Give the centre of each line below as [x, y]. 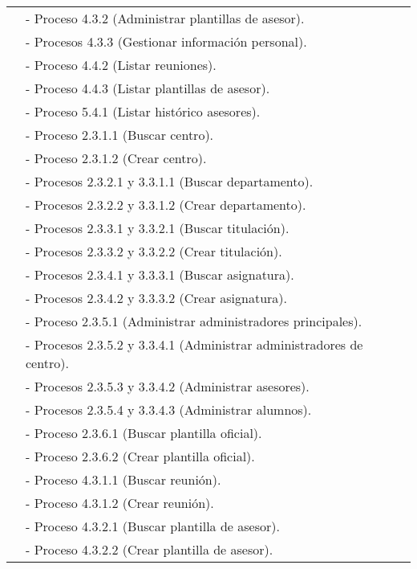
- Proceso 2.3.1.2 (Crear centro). [116, 158]
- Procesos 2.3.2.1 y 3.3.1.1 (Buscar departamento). [170, 181]
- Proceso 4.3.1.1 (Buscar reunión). [123, 479]
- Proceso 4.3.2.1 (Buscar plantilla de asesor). [153, 526]
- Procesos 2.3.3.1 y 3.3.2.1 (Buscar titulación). [158, 228]
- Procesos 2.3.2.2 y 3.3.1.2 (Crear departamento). [166, 205]
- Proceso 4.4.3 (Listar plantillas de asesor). [148, 88]
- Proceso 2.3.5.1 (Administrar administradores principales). [194, 321]
